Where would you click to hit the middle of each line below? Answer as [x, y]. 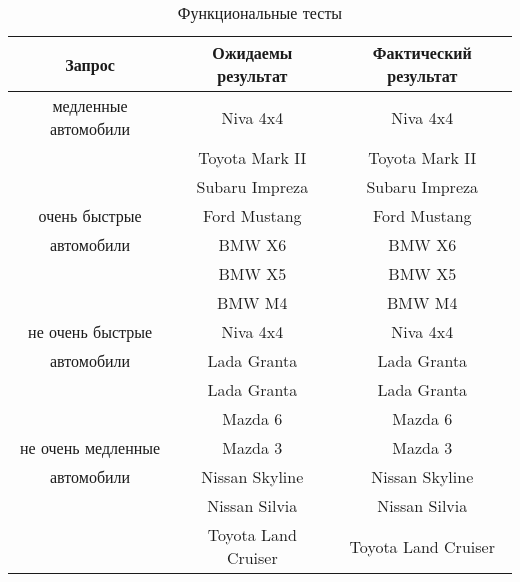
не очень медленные [90, 447]
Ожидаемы [252, 52]
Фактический [422, 52]
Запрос [90, 64]
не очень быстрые [90, 331]
